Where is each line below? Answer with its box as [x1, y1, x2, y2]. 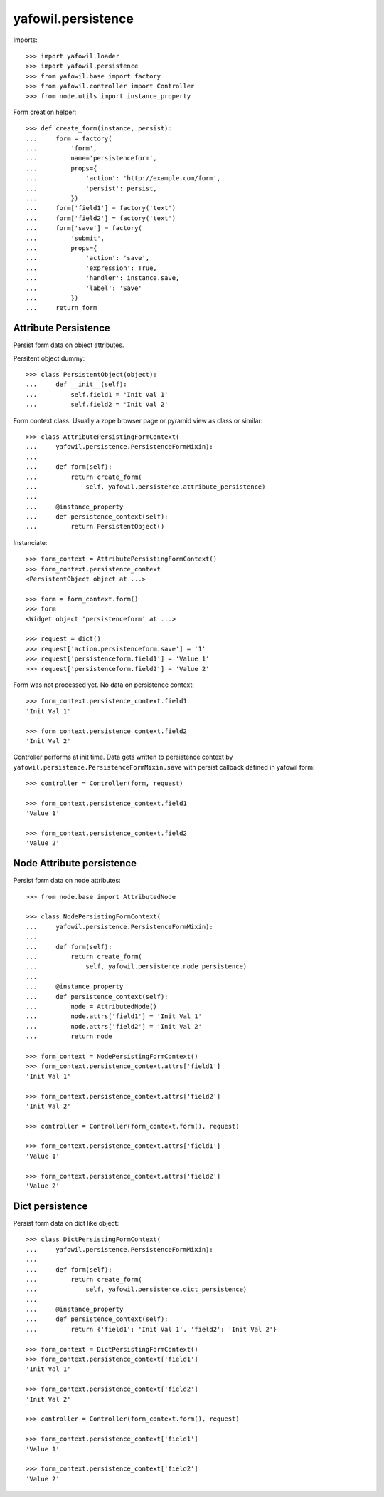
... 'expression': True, [26, 264, 158, 272]
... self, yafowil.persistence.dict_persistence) [26, 1285, 247, 1293]
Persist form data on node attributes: [13, 876, 121, 885]
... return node [26, 1032, 112, 1040]
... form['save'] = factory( [26, 224, 142, 232]
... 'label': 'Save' [26, 284, 142, 292]
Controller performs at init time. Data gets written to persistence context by [13, 752, 233, 762]
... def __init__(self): [26, 380, 127, 388]
